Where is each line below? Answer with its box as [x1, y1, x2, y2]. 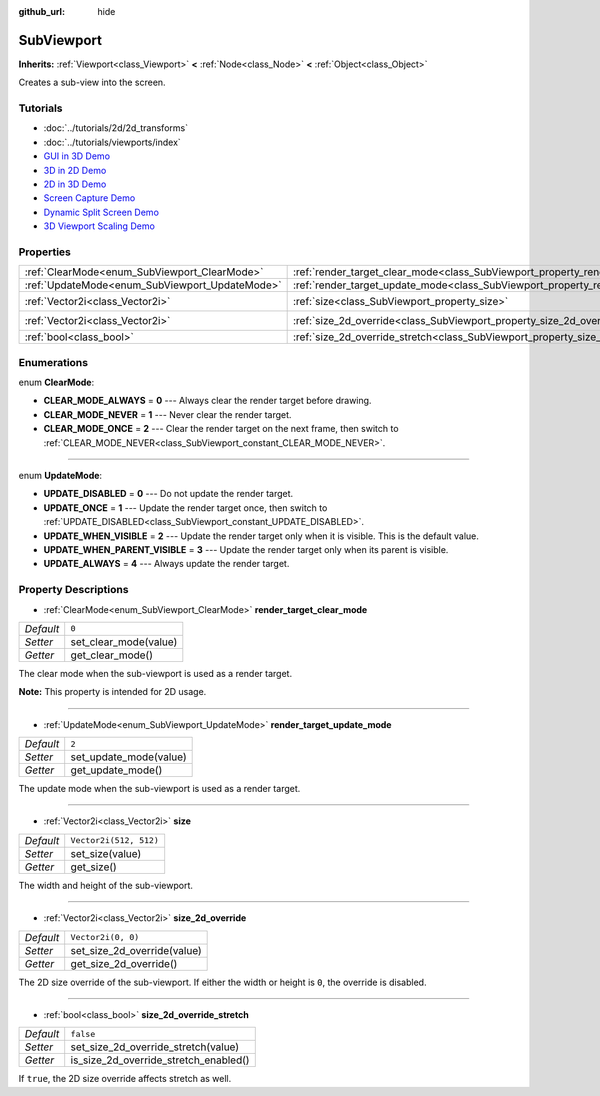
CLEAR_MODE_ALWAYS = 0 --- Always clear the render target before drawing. [43, 395, 372, 407]
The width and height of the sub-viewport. [18, 879, 194, 891]
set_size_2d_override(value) [70, 943, 202, 957]
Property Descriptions [18, 583, 129, 597]
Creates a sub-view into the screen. [18, 76, 166, 89]
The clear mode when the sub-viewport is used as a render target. [18, 667, 293, 679]
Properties [18, 245, 72, 259]
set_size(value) [70, 846, 142, 860]
